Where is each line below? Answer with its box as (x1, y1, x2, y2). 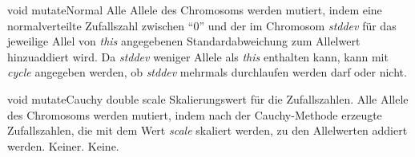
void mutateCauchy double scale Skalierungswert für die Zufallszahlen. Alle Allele (7, 90, 409, 107)
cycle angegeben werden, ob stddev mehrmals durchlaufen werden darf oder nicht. (7, 64, 407, 80)
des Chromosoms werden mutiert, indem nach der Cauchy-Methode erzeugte (7, 106, 382, 123)
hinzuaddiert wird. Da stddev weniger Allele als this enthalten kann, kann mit (7, 48, 389, 65)
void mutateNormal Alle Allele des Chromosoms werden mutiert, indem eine (7, 2, 382, 18)
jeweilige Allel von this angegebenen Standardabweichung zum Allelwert (7, 33, 361, 49)
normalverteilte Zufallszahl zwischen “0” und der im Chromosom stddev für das (7, 17, 397, 33)
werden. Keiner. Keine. (7, 137, 119, 154)
